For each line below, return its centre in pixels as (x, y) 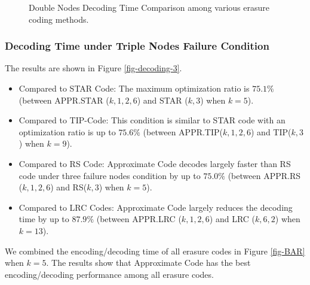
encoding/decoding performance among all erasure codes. (109, 274)
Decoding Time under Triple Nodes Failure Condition (137, 46)
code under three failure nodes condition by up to (110, 175)
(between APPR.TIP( (183, 131)
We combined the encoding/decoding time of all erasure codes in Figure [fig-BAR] (155, 251)
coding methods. (59, 19)
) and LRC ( (232, 219)
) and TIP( (271, 131)
